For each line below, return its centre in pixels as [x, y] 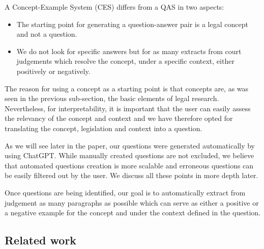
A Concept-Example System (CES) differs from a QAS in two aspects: [114, 7]
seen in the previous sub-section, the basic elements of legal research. [112, 98]
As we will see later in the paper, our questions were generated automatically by [130, 145]
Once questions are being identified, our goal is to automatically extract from [125, 192]
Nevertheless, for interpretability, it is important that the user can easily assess [128, 108]
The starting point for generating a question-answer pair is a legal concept [132, 24]
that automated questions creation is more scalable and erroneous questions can [129, 165]
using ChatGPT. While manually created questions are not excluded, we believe [129, 155]
